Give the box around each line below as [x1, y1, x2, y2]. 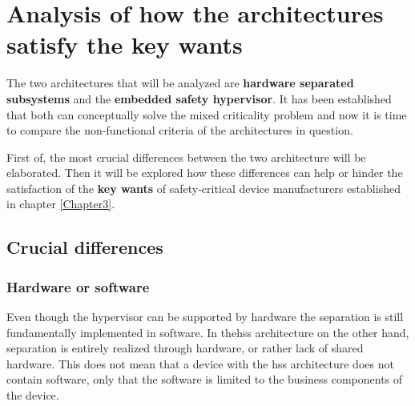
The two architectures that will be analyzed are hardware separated [6, 74, 354, 91]
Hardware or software [6, 276, 150, 296]
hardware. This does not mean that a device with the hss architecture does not [6, 355, 394, 372]
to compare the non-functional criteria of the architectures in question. [6, 122, 353, 139]
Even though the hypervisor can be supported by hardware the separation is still [6, 308, 404, 325]
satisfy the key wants [6, 28, 243, 61]
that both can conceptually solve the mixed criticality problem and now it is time [6, 106, 407, 123]
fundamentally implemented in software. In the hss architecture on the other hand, [6, 324, 409, 340]
